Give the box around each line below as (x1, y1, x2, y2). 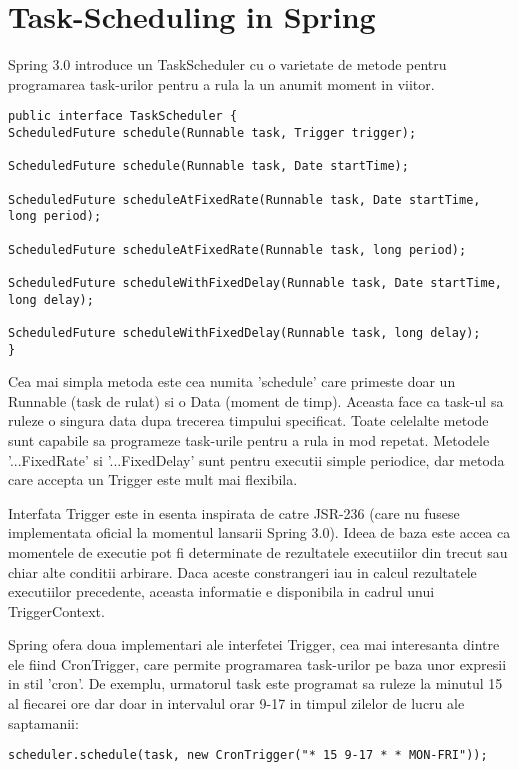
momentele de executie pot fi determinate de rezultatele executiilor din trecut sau (8, 541, 508, 562)
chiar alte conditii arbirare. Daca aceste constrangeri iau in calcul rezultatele (8, 561, 477, 582)
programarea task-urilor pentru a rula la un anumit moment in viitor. (8, 73, 435, 94)
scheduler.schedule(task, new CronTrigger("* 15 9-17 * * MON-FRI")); (8, 748, 488, 763)
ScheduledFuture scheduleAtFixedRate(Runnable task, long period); (8, 242, 467, 257)
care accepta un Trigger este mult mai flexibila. (8, 469, 298, 490)
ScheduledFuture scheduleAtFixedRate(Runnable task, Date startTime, (8, 192, 481, 207)
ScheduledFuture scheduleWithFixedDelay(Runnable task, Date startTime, (8, 275, 502, 290)
